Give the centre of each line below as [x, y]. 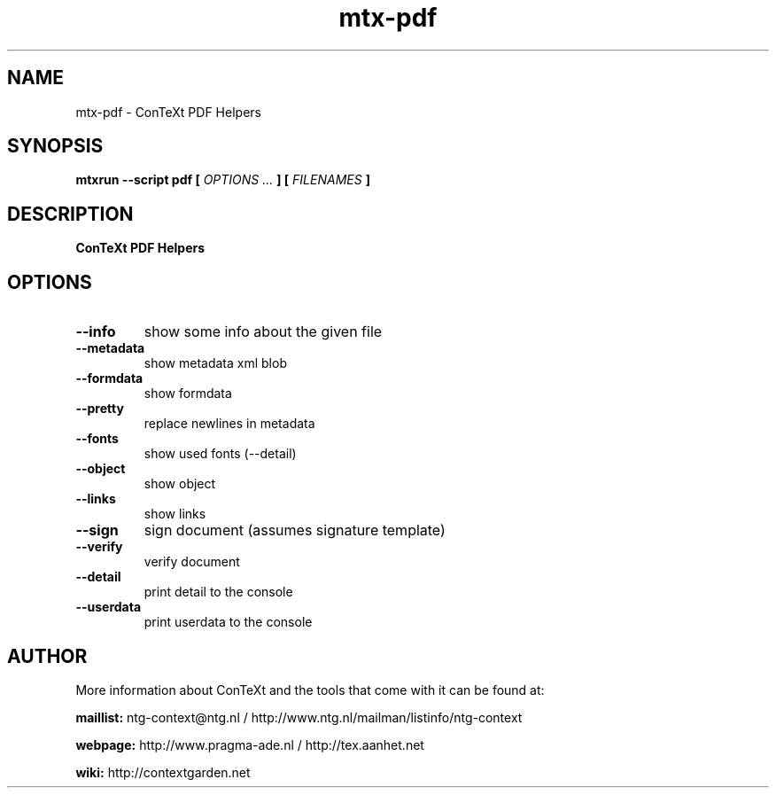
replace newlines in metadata [229, 424]
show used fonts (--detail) [220, 454]
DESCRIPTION [70, 214]
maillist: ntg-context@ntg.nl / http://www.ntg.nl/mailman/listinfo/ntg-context [299, 717]
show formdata [188, 394]
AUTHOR [47, 656]
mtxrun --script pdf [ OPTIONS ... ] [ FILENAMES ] [223, 180]
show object [180, 484]
